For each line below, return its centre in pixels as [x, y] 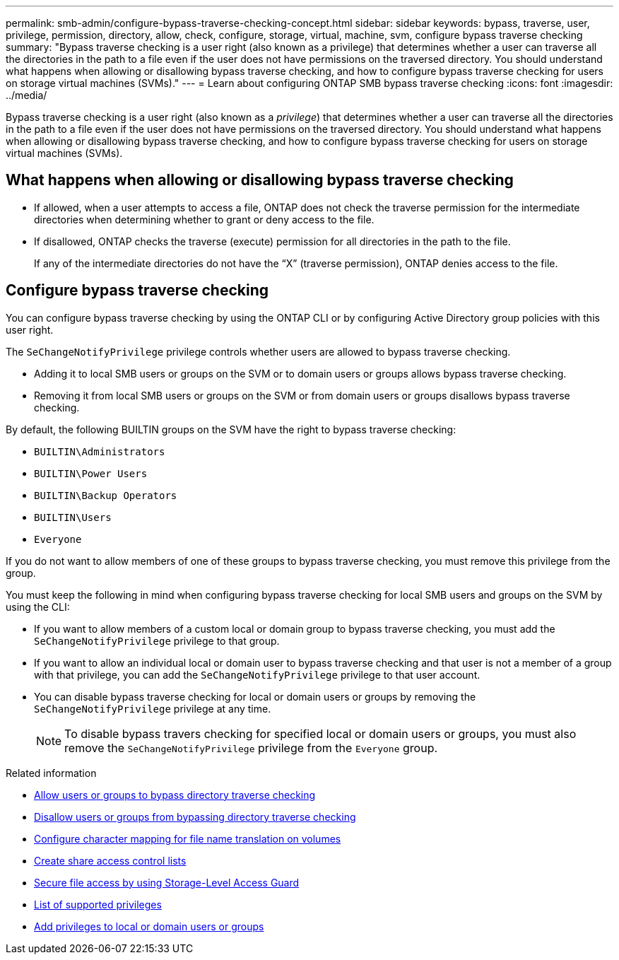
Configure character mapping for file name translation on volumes [188, 838]
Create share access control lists [110, 860]
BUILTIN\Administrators [100, 451]
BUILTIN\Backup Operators [106, 495]
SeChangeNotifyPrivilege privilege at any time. [153, 708]
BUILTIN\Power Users [91, 473]
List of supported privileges [98, 904]
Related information [51, 773]
